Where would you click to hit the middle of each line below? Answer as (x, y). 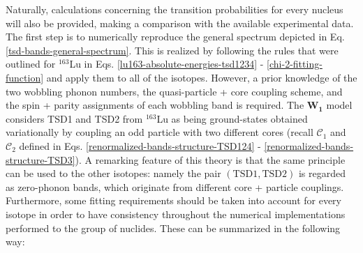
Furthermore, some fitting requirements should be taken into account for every (173, 200)
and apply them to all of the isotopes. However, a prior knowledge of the (202, 77)
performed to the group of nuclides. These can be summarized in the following (173, 228)
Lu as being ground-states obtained (232, 118)
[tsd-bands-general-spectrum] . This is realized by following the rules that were (172, 50)
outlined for (31, 64)
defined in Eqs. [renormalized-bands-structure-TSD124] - (140, 145)
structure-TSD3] (40, 159)
